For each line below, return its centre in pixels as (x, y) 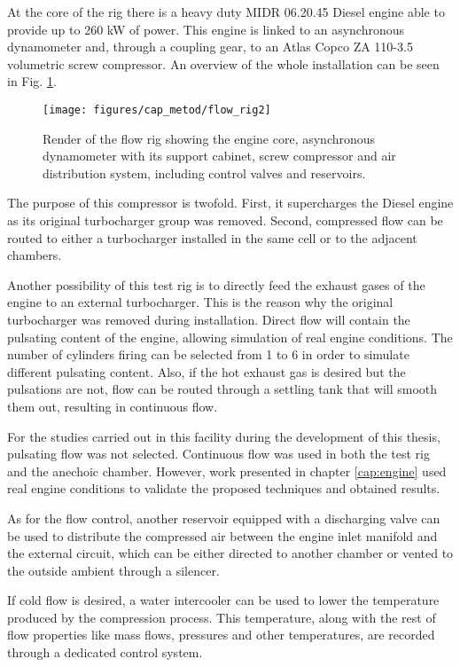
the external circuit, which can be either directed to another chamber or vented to (230, 553)
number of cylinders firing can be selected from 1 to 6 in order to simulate (208, 354)
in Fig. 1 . (32, 81)
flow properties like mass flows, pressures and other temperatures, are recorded (221, 635)
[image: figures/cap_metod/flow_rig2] (157, 110)
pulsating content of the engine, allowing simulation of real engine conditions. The (230, 337)
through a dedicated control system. (105, 652)
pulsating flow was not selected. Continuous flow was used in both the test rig (218, 454)
